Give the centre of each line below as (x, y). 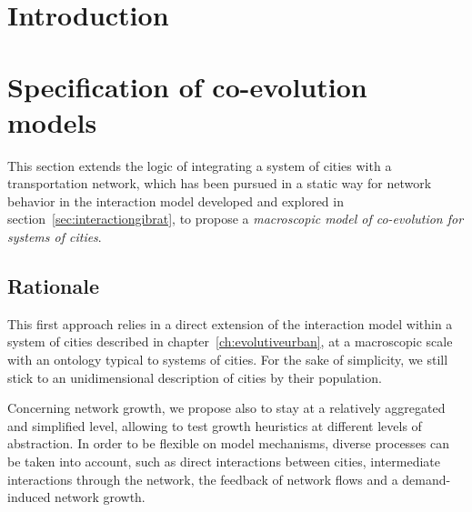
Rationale (53, 286)
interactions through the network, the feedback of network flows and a (203, 479)
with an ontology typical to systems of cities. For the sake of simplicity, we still (228, 360)
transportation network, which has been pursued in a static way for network (220, 183)
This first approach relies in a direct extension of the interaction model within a (230, 323)
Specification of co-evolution (187, 86)
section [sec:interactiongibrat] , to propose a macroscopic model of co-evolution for (236, 219)
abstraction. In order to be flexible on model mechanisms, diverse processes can (229, 443)
